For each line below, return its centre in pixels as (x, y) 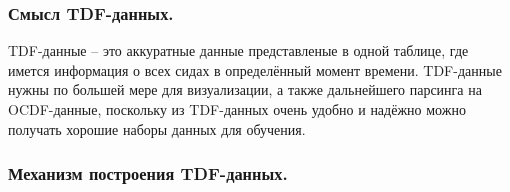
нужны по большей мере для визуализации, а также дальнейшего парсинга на (245, 89)
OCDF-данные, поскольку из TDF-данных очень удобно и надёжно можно (237, 109)
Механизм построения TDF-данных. (148, 173)
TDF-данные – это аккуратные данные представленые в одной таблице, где (238, 50)
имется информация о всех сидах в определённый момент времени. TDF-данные (255, 69)
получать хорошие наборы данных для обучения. (157, 128)
